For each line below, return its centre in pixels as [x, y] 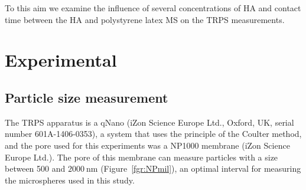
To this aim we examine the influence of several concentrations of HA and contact [153, 8]
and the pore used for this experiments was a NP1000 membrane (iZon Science [147, 145]
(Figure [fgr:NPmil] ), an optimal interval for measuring [201, 168]
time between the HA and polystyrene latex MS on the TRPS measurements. [145, 19]
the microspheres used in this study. [70, 180]
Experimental [61, 60]
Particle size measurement [87, 97]
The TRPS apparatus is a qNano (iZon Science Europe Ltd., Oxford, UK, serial [149, 122]
